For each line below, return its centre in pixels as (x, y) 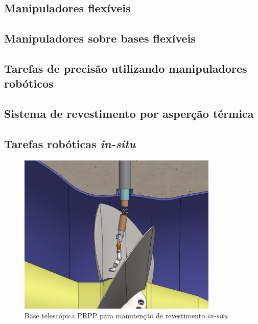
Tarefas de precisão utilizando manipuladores (126, 68)
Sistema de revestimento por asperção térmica (129, 114)
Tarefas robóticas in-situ (70, 143)
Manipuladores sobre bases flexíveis (100, 38)
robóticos (29, 83)
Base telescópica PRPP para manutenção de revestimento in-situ (126, 316)
